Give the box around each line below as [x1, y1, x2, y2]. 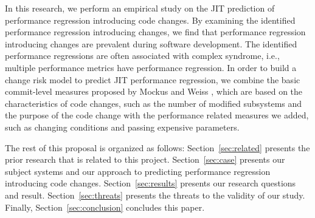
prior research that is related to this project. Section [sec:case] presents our [5, 153, 285, 166]
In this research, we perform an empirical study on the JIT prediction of [5, 2, 275, 14]
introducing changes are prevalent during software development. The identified [5, 37, 297, 50]
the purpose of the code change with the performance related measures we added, [5, 109, 309, 121]
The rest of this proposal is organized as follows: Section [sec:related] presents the [5, 141, 310, 154]
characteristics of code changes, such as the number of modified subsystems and [5, 97, 302, 109]
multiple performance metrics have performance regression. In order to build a [5, 61, 297, 73]
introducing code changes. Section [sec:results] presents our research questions [5, 177, 296, 189]
